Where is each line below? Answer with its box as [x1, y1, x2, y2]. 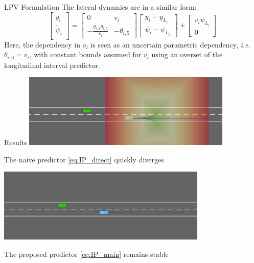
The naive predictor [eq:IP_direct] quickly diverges [4, 154, 164, 164]
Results [4, 137, 27, 148]
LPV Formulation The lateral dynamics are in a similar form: [4, 2, 197, 12]
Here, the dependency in [4, 39, 80, 50]
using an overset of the [151, 49, 223, 60]
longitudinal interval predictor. [4, 59, 100, 70]
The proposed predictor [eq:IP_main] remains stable [4, 248, 169, 259]
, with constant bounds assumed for [29, 49, 142, 60]
